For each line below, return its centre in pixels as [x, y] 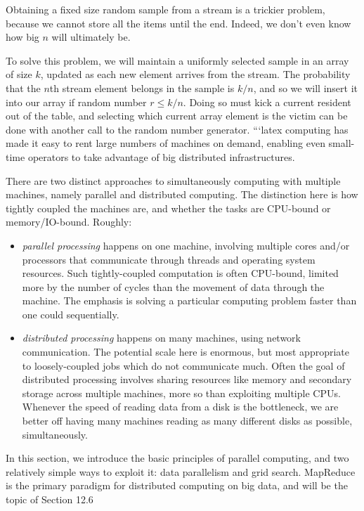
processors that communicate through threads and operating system [169, 259]
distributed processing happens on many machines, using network [162, 338]
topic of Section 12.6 [50, 499]
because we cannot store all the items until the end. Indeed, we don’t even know [178, 23]
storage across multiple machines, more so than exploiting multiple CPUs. [181, 393]
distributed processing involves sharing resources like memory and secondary [187, 379]
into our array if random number [76, 102]
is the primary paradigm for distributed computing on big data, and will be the [177, 485]
